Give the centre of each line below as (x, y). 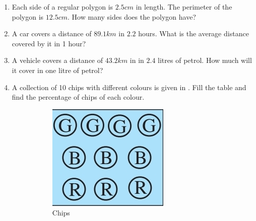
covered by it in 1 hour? (49, 43)
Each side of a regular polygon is (62, 7)
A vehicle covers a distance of (57, 60)
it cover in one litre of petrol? (57, 70)
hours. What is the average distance (194, 33)
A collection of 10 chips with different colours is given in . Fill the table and (129, 87)
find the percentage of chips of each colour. (78, 97)
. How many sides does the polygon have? (132, 16)
